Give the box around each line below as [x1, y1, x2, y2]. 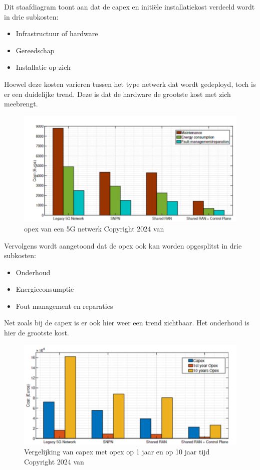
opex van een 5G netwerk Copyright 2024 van [24, 223, 164, 233]
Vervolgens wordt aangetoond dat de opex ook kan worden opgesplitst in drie [4, 240, 242, 251]
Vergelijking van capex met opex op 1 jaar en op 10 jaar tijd [24, 446, 210, 457]
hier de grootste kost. [4, 327, 69, 338]
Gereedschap [16, 45, 55, 55]
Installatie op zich [16, 62, 71, 72]
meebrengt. [4, 98, 38, 109]
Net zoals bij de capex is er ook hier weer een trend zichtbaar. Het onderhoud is [4, 317, 249, 328]
